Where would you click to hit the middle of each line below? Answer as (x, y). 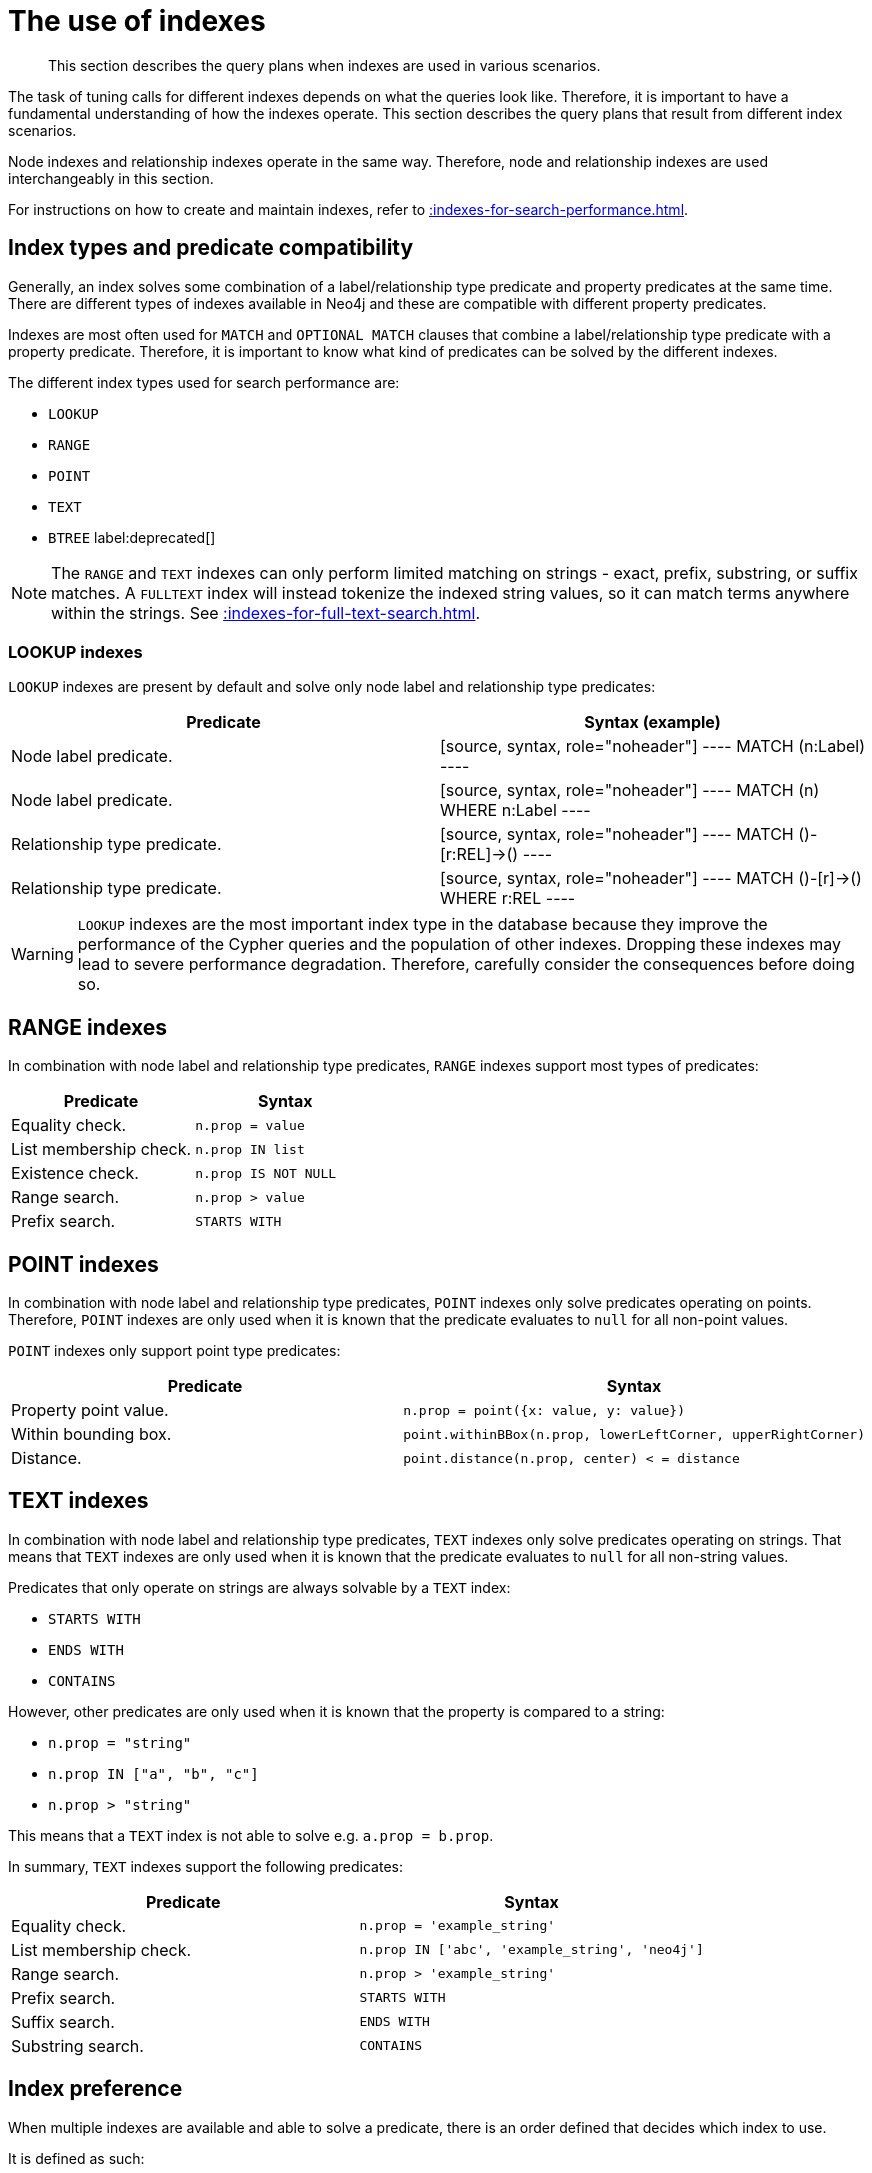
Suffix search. (63, 2021)
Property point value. (90, 1410)
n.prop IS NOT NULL (266, 1173)
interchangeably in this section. (111, 178)
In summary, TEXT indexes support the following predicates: (205, 1866)
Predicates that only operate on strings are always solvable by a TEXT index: (259, 1587)
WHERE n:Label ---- (515, 810)
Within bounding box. (91, 1434)
